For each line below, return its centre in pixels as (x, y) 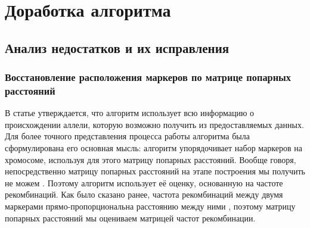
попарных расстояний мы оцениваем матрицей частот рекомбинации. (130, 218)
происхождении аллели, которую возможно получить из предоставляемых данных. (154, 124)
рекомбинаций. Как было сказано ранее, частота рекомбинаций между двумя (144, 194)
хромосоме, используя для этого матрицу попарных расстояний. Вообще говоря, (151, 159)
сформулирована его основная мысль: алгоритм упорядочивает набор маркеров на (154, 148)
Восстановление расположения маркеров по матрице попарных (148, 77)
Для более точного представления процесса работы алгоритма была (127, 136)
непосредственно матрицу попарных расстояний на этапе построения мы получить (155, 171)
